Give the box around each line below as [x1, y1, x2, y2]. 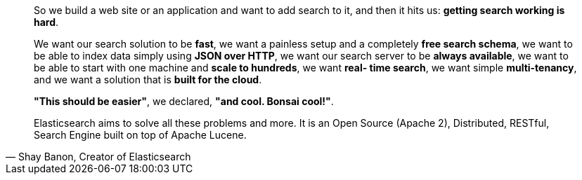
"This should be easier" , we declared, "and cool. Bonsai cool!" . [34, 95, 334, 107]
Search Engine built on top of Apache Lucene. [34, 129, 247, 141]
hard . [34, 16, 59, 28]
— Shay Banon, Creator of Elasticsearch [6, 151, 191, 162]
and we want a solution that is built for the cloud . [34, 74, 262, 85]
